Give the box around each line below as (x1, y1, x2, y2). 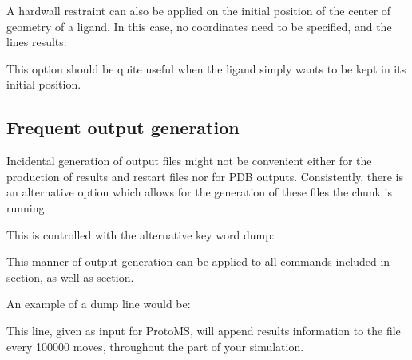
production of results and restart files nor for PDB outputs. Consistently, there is (6, 168, 403, 184)
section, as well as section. (6, 268, 134, 285)
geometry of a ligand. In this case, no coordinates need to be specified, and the (6, 18, 392, 34)
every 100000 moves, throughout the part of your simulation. (6, 338, 304, 354)
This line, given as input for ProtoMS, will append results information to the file (6, 322, 401, 338)
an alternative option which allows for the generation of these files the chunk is (6, 184, 393, 200)
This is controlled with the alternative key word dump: (6, 226, 275, 243)
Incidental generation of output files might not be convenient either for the (6, 152, 372, 169)
